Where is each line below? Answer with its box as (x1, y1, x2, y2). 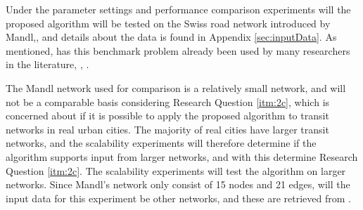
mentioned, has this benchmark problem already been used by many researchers (6, 43, 350, 58)
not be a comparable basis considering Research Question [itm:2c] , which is (6, 94, 330, 109)
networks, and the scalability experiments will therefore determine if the (6, 136, 317, 150)
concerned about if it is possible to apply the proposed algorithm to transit (6, 108, 329, 123)
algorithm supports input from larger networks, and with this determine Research (6, 149, 358, 164)
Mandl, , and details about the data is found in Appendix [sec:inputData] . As (6, 29, 337, 44)
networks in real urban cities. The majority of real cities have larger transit (6, 122, 329, 136)
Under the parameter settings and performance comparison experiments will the (6, 2, 351, 16)
